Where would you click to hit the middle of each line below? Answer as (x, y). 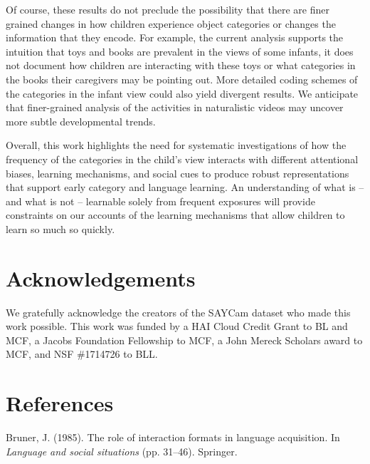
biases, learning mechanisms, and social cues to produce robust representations (178, 173)
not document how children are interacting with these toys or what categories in (181, 65)
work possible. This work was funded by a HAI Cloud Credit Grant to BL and (177, 326)
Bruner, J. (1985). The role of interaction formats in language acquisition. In (173, 437)
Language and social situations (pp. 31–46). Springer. (122, 451)
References (60, 403)
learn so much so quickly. (60, 228)
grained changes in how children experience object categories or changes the (171, 23)
